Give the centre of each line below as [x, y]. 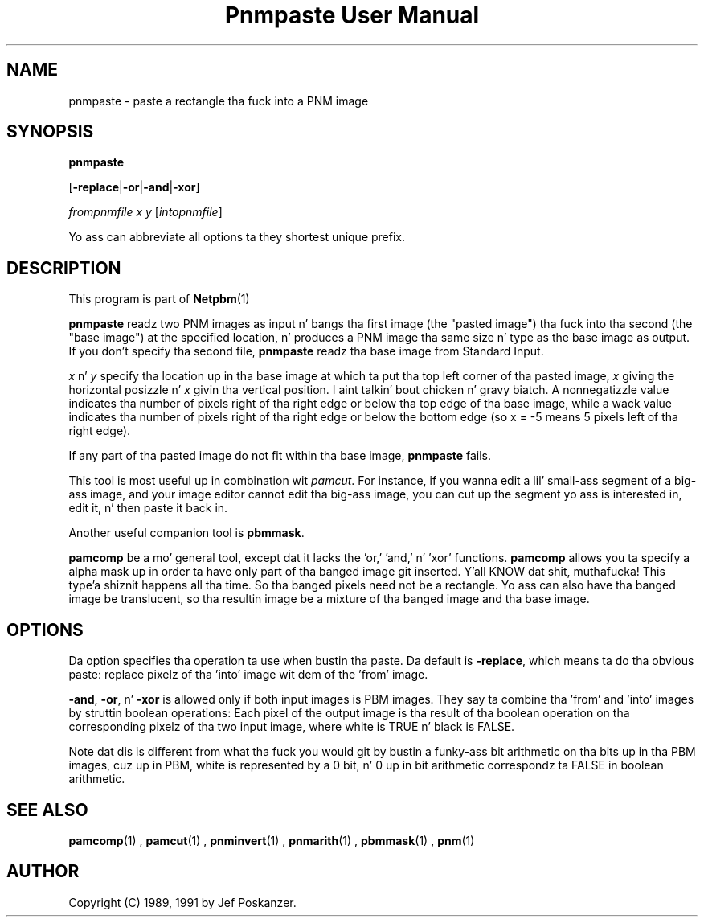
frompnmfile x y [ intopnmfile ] [145, 212]
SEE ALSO [47, 810]
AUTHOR [43, 872]
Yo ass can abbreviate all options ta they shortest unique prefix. [237, 237]
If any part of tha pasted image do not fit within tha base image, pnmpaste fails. [280, 456]
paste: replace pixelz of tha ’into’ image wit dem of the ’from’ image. [248, 675]
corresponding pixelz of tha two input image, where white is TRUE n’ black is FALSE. [292, 727]
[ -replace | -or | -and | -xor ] [134, 187]
